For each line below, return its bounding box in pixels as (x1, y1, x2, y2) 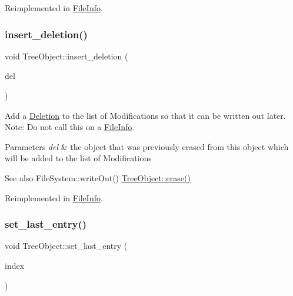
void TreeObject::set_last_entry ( (5, 240, 128, 252)
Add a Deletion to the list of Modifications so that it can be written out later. (5, 109, 286, 121)
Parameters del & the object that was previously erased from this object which (5, 140, 289, 152)
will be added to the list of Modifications (5, 152, 152, 164)
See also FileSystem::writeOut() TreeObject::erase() (5, 171, 191, 184)
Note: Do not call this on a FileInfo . (5, 121, 135, 133)
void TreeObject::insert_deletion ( (5, 49, 128, 62)
